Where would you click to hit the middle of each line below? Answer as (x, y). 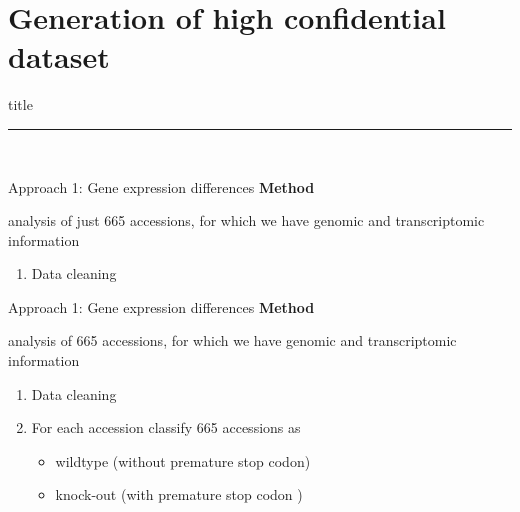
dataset (59, 56)
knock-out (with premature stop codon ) (179, 494)
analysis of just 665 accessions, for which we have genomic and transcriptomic (246, 220)
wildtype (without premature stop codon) (183, 460)
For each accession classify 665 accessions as (166, 427)
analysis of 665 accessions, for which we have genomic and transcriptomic (232, 340)
